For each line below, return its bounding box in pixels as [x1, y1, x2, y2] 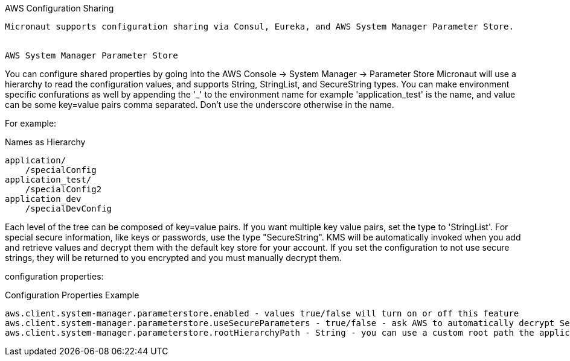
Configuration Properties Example [5, 290, 139, 300]
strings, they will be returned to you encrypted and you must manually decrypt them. [5, 253, 342, 263]
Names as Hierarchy [5, 137, 86, 147]
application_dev [5, 194, 82, 204]
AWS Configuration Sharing [5, 3, 114, 13]
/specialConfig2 [25, 184, 102, 194]
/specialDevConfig [25, 204, 112, 213]
